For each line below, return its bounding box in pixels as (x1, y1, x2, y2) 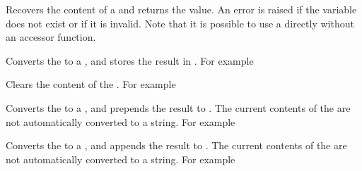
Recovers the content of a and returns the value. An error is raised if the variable (6, 2, 357, 16)
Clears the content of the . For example (6, 77, 176, 91)
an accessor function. (6, 30, 96, 44)
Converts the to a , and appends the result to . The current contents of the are (6, 138, 347, 153)
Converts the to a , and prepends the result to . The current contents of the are (6, 100, 351, 115)
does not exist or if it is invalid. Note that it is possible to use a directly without (6, 15, 354, 30)
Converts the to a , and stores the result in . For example (6, 53, 254, 68)
